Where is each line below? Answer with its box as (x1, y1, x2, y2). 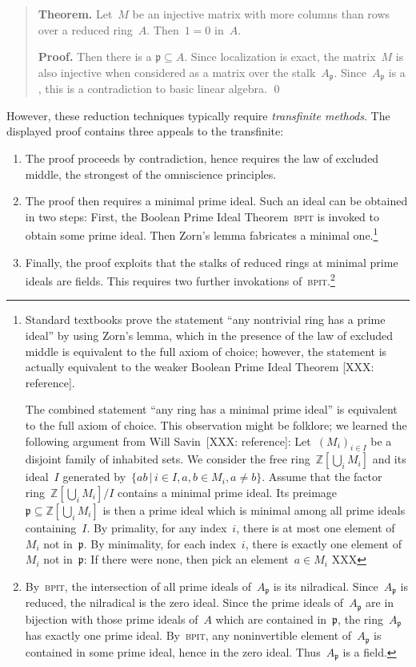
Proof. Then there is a (38, 48, 152, 65)
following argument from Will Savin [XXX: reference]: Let (25, 432, 311, 449)
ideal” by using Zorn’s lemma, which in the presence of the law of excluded (25, 327, 393, 344)
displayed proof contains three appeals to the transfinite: (6, 123, 284, 139)
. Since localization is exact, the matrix (184, 48, 376, 65)
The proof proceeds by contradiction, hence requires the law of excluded (25, 150, 379, 167)
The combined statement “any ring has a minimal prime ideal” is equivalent (25, 401, 398, 418)
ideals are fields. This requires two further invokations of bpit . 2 (25, 270, 335, 289)
